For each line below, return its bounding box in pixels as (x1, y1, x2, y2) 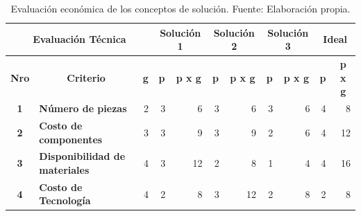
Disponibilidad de (39, 149, 126, 163)
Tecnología (39, 193, 91, 208)
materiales (39, 162, 90, 177)
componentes (39, 132, 103, 146)
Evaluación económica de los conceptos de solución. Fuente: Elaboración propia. (10, 1, 351, 15)
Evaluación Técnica (33, 32, 126, 46)
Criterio (67, 70, 106, 84)
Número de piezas (39, 101, 127, 116)
